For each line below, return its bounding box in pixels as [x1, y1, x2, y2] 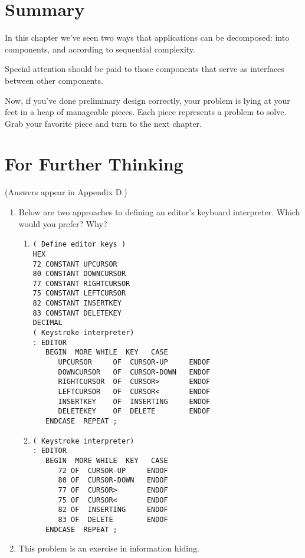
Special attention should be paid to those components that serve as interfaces [5, 63, 284, 75]
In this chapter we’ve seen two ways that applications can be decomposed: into [5, 31, 290, 44]
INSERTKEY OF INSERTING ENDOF [58, 397, 211, 406]
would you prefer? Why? [18, 217, 107, 229]
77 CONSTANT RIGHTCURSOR [32, 279, 130, 288]
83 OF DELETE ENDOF [58, 515, 168, 524]
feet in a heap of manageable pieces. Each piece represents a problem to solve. [5, 106, 287, 118]
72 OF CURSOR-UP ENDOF [58, 466, 168, 475]
